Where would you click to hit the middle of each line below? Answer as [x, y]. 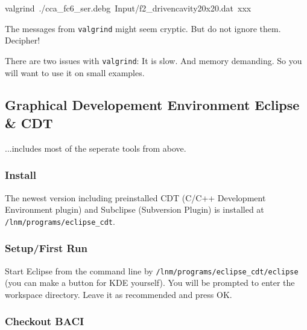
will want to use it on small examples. [75, 72]
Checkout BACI [45, 321]
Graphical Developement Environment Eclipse [152, 105]
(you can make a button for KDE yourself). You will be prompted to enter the [150, 283]
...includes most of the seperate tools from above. [96, 148]
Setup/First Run [46, 248]
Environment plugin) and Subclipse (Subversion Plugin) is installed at [135, 209]
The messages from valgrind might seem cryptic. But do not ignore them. [143, 28]
